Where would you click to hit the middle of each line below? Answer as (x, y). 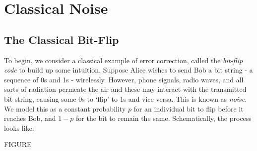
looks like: (19, 128)
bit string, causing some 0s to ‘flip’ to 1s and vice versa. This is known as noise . (126, 98)
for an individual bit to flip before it (189, 108)
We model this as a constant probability (65, 108)
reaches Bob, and (30, 118)
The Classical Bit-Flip (62, 39)
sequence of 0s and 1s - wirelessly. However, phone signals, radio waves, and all (124, 79)
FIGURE (18, 144)
